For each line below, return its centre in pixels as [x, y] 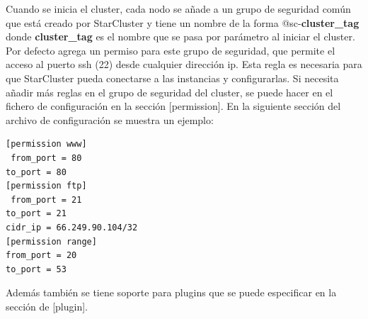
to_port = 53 [36, 269]
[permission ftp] [46, 186]
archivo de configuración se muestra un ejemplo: [110, 119]
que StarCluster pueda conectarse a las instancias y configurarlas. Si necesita [172, 78]
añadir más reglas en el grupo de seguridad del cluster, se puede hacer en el [169, 92]
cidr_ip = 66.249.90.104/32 [72, 227]
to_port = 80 [36, 172]
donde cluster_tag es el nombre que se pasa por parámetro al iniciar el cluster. [180, 37]
